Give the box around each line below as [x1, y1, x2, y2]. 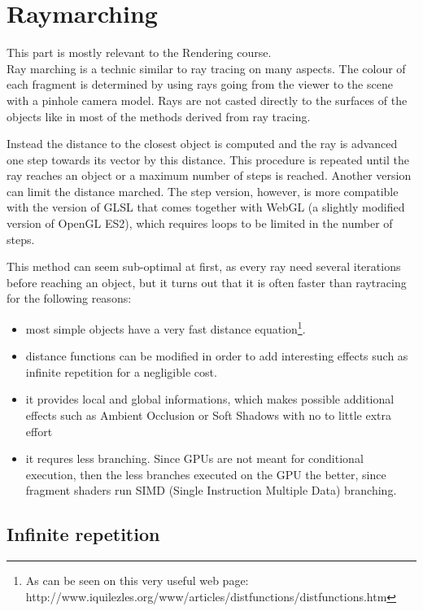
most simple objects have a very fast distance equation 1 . [25, 318, 306, 337]
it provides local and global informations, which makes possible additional [25, 391, 395, 408]
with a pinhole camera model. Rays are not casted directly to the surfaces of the [7, 91, 408, 108]
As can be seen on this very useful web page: [25, 572, 249, 589]
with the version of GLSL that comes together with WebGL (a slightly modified [7, 199, 405, 216]
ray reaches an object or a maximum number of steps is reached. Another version [7, 167, 412, 184]
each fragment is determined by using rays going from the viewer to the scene [7, 76, 393, 93]
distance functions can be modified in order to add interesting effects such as [25, 347, 408, 364]
